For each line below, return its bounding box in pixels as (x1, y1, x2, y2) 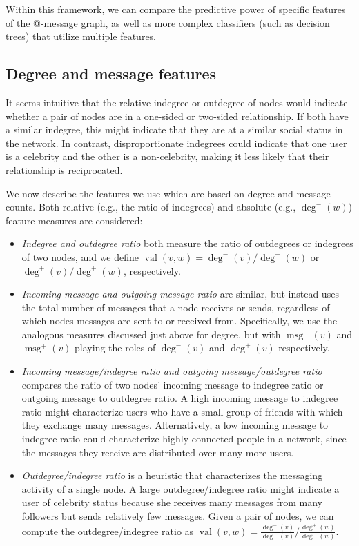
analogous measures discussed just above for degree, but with (21, 326, 281, 341)
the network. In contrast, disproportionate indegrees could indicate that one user (6, 135, 347, 150)
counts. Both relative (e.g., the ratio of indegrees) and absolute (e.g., (6, 199, 296, 214)
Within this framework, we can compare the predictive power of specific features (6, 2, 346, 16)
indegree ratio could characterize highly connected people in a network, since (21, 431, 347, 446)
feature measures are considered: (6, 213, 143, 227)
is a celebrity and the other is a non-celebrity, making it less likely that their (6, 149, 329, 164)
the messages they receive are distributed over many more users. (21, 445, 294, 459)
